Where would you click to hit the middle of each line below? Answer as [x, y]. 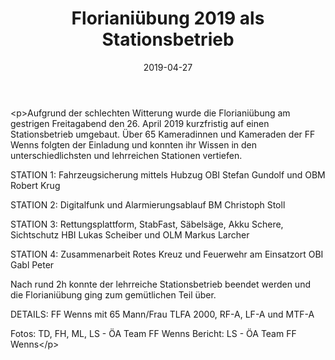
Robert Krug [35, 185]
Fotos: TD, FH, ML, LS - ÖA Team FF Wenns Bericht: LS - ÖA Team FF [153, 333]
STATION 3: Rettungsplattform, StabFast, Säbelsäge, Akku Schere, [147, 224]
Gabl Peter [32, 264]
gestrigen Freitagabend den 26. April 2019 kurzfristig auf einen [140, 123]
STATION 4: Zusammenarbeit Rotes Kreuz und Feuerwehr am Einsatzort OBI [167, 254]
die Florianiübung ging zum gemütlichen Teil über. [113, 294]
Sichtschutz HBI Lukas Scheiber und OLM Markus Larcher [130, 234]
